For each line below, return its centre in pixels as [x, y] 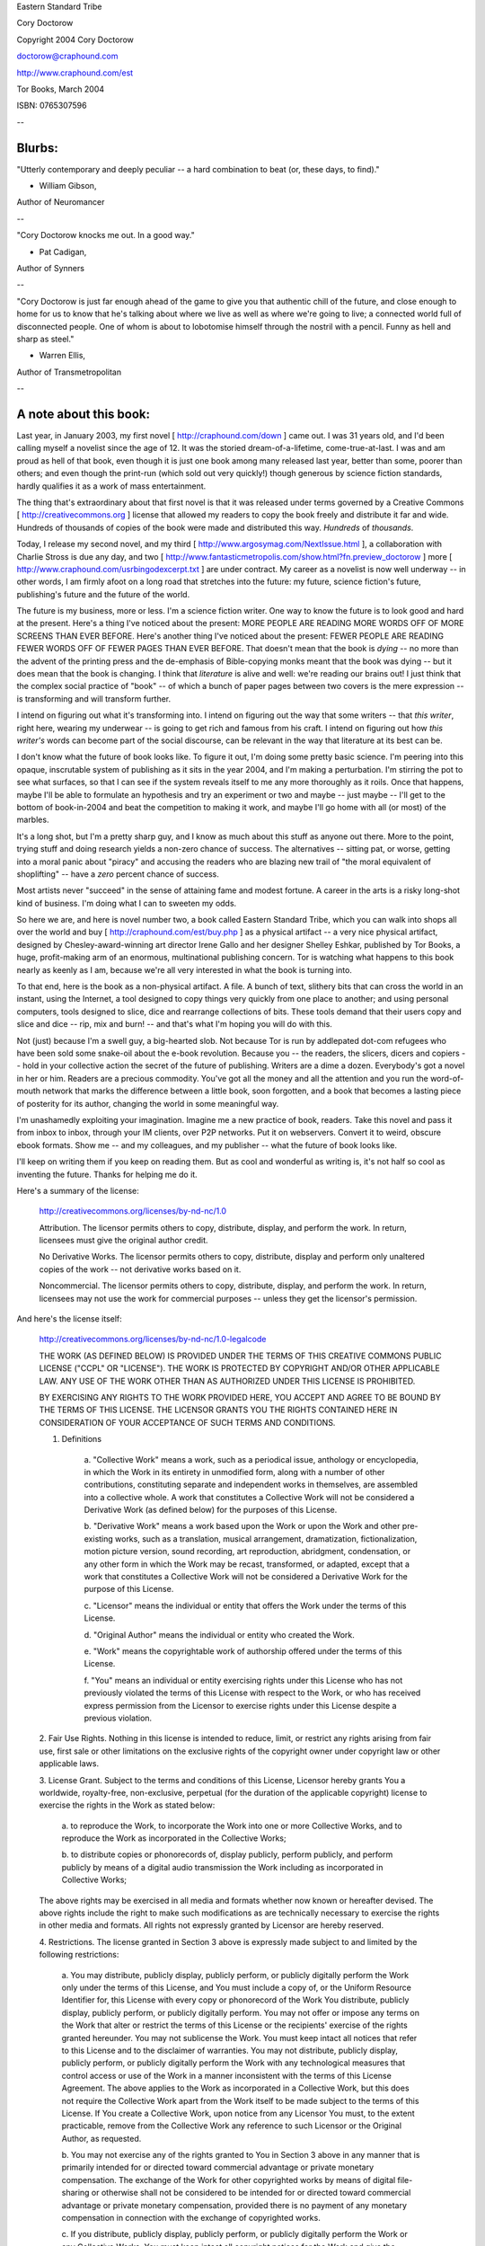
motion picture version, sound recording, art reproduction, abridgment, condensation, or [247, 1552]
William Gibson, [68, 186]
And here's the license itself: [70, 1319]
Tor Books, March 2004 [61, 89]
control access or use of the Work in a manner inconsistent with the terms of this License [227, 2075]
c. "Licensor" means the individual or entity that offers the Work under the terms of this [245, 1605]
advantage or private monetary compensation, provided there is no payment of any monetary [234, 2205]
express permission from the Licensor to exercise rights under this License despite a [240, 1705]
